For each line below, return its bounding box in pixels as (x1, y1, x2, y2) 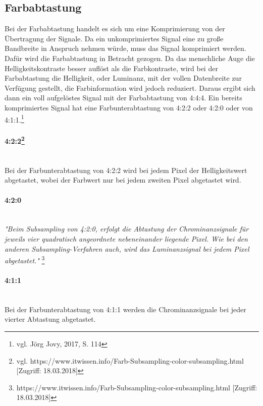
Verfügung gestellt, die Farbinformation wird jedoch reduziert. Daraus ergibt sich (5, 82, 255, 93)
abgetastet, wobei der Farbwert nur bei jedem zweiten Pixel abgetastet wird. (5, 175, 241, 185)
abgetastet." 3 (5, 254, 45, 265)
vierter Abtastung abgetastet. (5, 314, 96, 324)
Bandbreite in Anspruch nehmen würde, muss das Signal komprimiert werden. (5, 43, 246, 53)
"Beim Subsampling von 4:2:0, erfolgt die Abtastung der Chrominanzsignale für (5, 223, 249, 234)
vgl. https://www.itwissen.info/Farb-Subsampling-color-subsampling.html (16, 355, 244, 366)
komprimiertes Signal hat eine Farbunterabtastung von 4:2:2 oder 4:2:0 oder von (5, 102, 253, 112)
